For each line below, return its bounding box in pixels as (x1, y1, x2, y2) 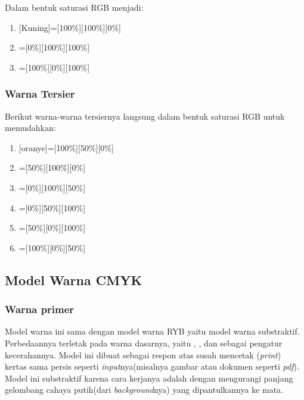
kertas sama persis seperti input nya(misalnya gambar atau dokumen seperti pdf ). (5, 360, 299, 373)
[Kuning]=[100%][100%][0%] (18, 21, 121, 33)
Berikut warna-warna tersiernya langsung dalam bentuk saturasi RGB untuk (5, 110, 285, 122)
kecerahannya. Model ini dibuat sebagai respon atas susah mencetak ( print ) (5, 348, 281, 361)
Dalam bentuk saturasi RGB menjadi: (5, 1, 144, 13)
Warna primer (5, 302, 75, 317)
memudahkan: (5, 121, 56, 134)
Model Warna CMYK (5, 270, 142, 289)
